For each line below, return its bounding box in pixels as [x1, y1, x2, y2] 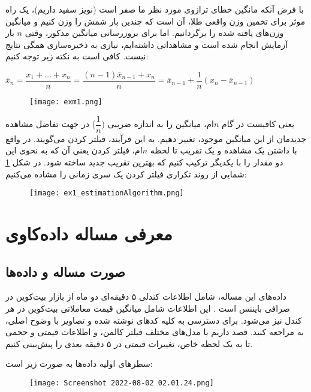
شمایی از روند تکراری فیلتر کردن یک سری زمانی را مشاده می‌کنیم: [5, 167, 247, 180]
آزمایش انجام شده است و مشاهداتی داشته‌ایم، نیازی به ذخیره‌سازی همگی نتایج [5, 38, 288, 50]
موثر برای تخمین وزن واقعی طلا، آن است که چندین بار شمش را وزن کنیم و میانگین [5, 14, 306, 27]
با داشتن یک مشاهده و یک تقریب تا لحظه [150, 144, 297, 156]
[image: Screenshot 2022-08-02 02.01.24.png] [29, 378, 214, 387]
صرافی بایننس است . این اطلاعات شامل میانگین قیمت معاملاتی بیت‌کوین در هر [5, 301, 290, 314]
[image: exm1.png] [29, 98, 102, 107]
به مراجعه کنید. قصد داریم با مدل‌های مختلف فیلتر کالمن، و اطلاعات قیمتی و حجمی [5, 325, 304, 338]
